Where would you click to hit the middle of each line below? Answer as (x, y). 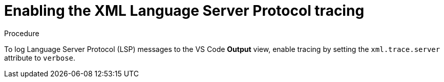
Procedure (22, 33)
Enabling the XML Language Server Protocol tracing (184, 11)
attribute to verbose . (40, 58)
